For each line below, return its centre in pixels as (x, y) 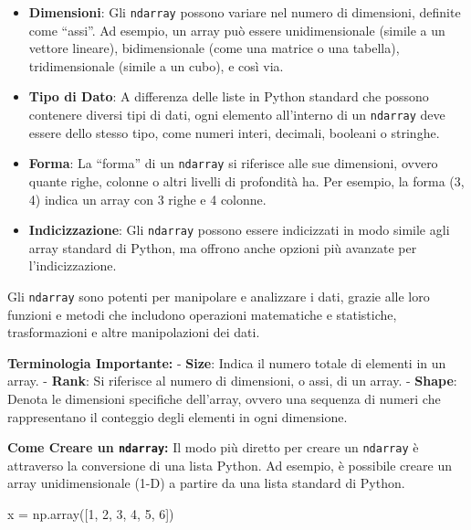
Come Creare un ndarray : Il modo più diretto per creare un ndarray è (213, 447)
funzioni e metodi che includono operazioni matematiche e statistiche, (202, 314)
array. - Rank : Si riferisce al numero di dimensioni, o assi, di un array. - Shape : (232, 381)
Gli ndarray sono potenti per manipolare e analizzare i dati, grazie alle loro (219, 296)
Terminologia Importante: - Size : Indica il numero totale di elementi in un (227, 362)
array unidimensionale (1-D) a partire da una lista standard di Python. (206, 483)
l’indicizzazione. (73, 265)
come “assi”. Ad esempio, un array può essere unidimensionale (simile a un (237, 30)
